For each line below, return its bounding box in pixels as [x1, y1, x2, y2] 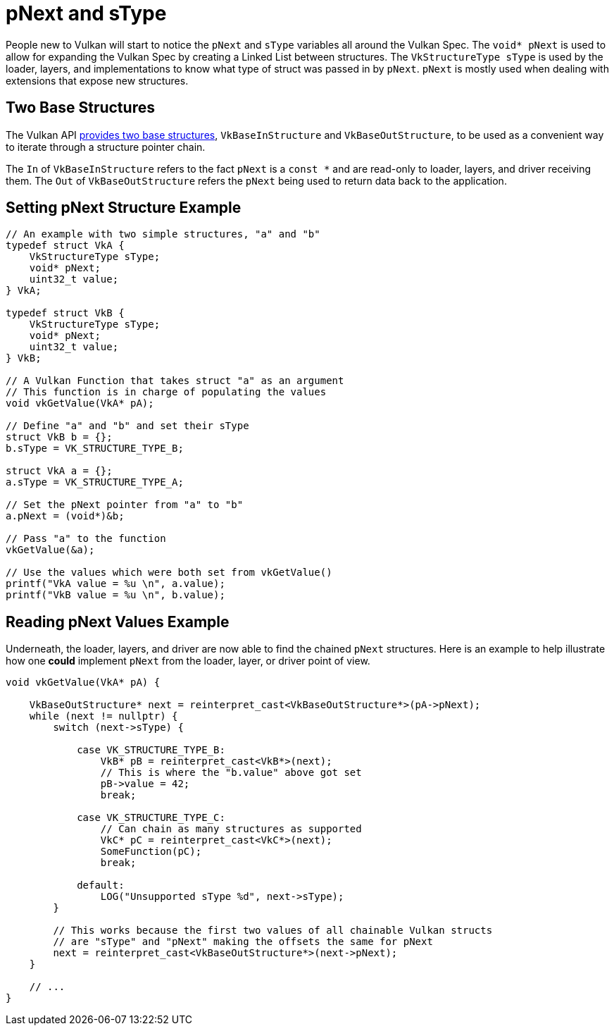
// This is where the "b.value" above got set [100, 767, 362, 779]
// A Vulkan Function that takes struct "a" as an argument [6, 375, 344, 387]
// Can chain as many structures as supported [100, 823, 362, 835]
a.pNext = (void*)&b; [6, 510, 125, 522]
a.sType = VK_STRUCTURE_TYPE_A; [6, 476, 184, 488]
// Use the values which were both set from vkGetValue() [6, 567, 332, 579]
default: [77, 879, 125, 891]
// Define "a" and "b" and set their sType [6, 420, 249, 432]
